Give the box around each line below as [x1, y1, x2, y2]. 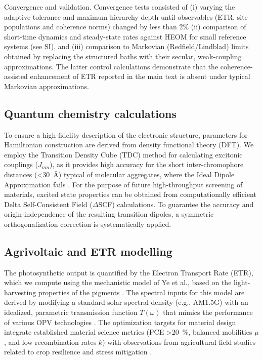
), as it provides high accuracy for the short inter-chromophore [50, 159, 244, 170]
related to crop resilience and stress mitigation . [4, 346, 152, 357]
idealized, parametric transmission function [4, 307, 138, 317]
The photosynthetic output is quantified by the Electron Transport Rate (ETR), [4, 267, 253, 277]
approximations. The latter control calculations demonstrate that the [4, 61, 218, 71]
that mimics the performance [163, 307, 253, 317]
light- [234, 277, 250, 288]
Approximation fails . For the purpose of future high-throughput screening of [4, 179, 243, 189]
